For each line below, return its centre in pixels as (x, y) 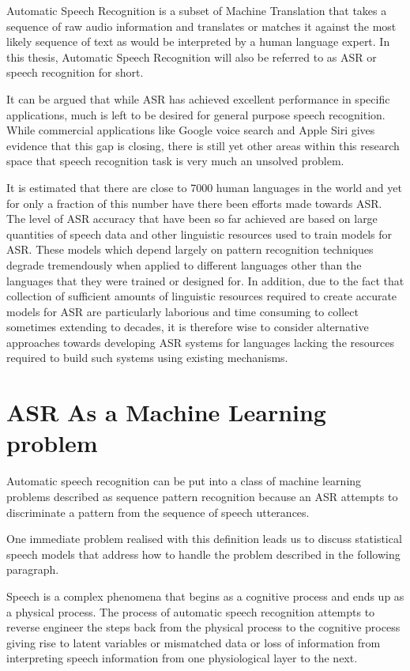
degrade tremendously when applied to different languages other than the (184, 264)
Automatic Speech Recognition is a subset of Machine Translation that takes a (197, 10)
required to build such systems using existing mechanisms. (147, 358)
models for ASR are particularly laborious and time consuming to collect (182, 311)
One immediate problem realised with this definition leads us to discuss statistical (204, 539)
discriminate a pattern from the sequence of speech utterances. (158, 512)
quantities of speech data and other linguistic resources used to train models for (199, 234)
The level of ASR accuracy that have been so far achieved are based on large (192, 219)
